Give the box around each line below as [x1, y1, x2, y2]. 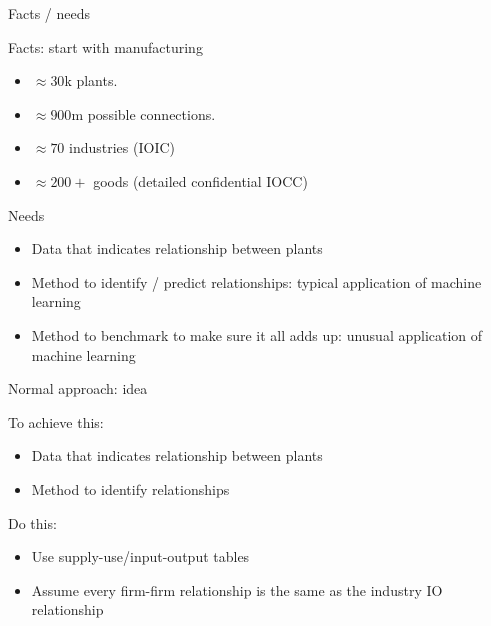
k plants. [64, 70, 118, 91]
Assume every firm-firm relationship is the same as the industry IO [31, 579, 443, 600]
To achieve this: [8, 411, 104, 432]
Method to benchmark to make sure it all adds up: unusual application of [31, 324, 483, 345]
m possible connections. [71, 103, 216, 124]
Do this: [8, 512, 57, 533]
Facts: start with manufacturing [8, 36, 203, 57]
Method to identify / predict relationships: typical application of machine [31, 271, 482, 292]
